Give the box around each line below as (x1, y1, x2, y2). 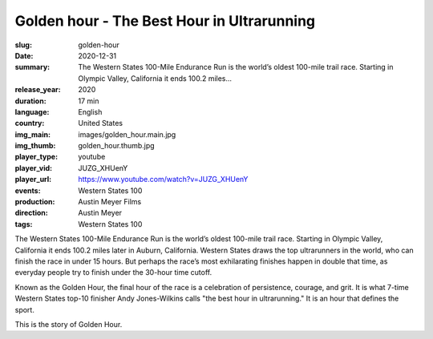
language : (14, 107, 50, 116)
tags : (14, 219, 33, 228)
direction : (14, 208, 48, 218)
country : (14, 119, 45, 128)
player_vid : (14, 163, 52, 172)
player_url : (14, 175, 52, 184)
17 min (78, 96, 99, 106)
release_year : (14, 85, 62, 95)
